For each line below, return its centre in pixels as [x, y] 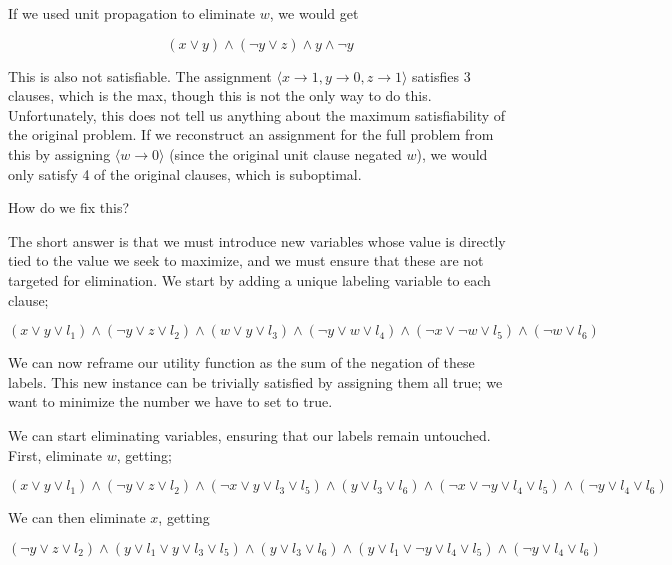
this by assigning [59, 153]
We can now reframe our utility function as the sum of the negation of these [241, 362]
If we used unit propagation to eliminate [132, 13]
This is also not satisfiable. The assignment [140, 75]
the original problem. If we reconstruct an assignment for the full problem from [251, 134]
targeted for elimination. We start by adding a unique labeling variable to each [249, 279]
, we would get [314, 13]
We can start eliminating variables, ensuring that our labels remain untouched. [249, 434]
